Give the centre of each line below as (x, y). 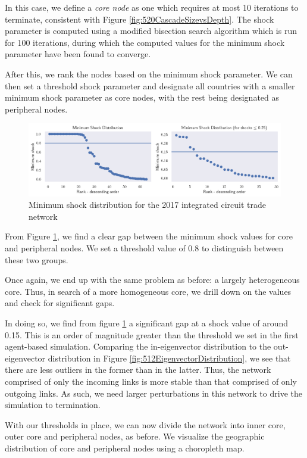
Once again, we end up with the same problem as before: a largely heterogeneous (152, 280)
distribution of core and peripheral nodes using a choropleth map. (125, 448)
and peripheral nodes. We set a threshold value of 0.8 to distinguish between (144, 247)
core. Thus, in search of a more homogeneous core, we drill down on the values (148, 291)
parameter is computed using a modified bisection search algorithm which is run (151, 31)
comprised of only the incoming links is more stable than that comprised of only (151, 381)
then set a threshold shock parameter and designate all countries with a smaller (150, 85)
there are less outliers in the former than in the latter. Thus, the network (138, 370)
